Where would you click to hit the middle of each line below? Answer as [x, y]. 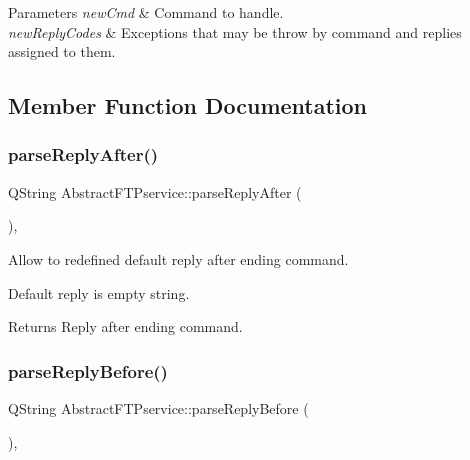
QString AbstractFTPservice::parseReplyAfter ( [155, 191]
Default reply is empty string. [99, 292]
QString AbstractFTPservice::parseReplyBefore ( [158, 407]
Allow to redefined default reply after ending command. [178, 258]
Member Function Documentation [188, 105]
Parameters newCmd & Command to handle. [146, 12]
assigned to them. [62, 51]
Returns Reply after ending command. [125, 326]
